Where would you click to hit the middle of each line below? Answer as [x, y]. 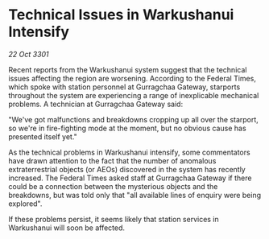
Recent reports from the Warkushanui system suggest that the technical [128, 69]
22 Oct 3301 [29, 54]
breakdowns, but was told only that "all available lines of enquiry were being [135, 195]
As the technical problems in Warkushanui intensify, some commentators [130, 152]
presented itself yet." [43, 136]
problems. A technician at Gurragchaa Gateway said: [96, 104]
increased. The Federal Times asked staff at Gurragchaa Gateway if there [130, 178]
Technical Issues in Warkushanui [121, 15]
